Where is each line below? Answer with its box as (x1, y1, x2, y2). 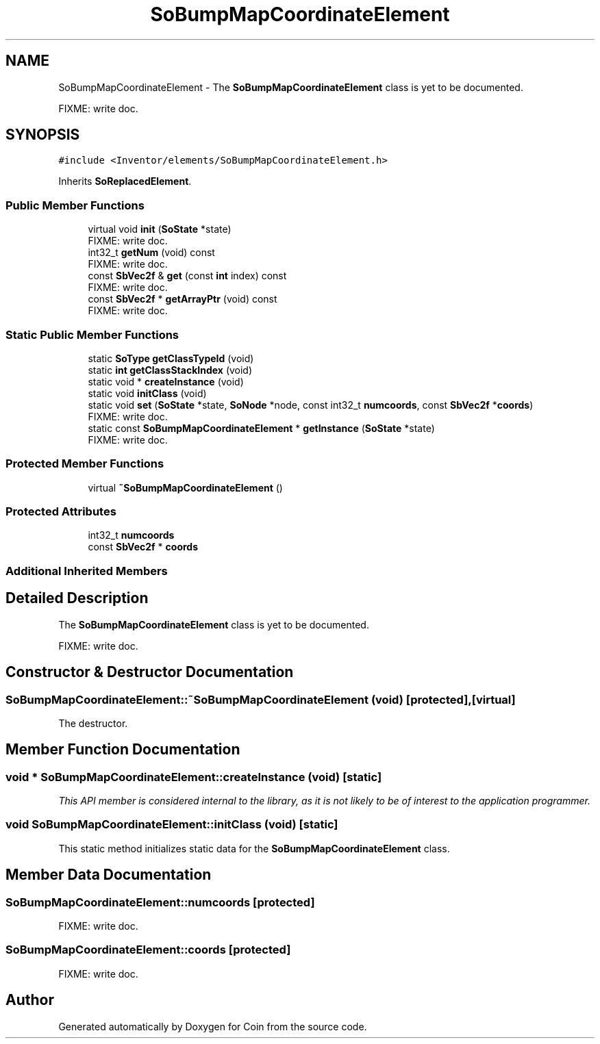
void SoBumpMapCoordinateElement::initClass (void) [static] (5, 817, 338, 832)
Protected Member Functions (5, 457, 164, 471)
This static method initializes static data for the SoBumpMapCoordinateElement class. (58, 842, 450, 854)
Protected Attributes (5, 505, 116, 519)
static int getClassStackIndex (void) (88, 364, 253, 376)
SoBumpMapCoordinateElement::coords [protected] (5, 943, 291, 957)
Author (5, 991, 54, 1009)
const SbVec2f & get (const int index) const (88, 270, 287, 282)
